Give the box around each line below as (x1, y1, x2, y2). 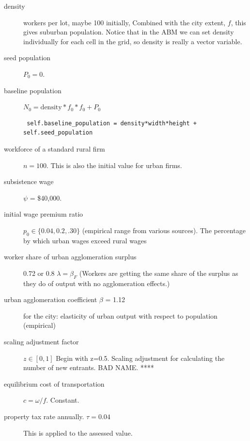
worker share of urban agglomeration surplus (4, 252, 137, 262)
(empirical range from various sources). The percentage (82, 225, 246, 235)
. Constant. (46, 395, 79, 405)
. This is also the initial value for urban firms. (47, 160, 182, 170)
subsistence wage (4, 176, 54, 187)
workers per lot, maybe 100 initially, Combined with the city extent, (23, 17, 226, 27)
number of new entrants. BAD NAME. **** (23, 362, 154, 373)
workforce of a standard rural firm (4, 143, 105, 153)
